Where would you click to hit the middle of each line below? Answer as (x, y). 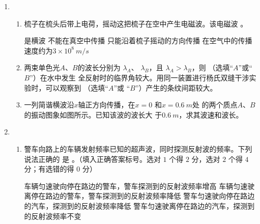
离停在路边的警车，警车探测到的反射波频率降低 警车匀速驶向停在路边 (139, 196)
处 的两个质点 (215, 105)
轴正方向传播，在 (107, 105)
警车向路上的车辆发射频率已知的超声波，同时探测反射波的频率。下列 (138, 148)
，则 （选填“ (212, 67)
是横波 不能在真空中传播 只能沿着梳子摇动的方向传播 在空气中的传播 (138, 40)
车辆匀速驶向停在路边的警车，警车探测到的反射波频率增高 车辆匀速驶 (139, 186)
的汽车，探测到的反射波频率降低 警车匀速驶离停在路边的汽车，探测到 (139, 205)
